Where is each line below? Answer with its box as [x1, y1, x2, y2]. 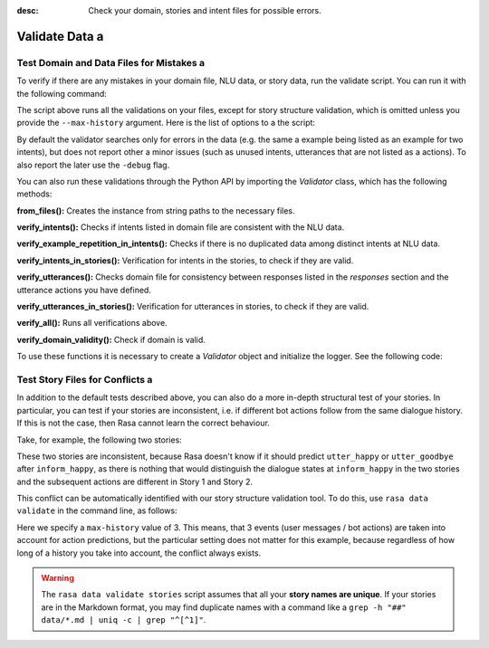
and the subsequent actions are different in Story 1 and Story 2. [16, 476, 254, 487]
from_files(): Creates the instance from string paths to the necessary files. [16, 205, 295, 216]
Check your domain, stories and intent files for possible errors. [88, 5, 321, 15]
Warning [41, 573, 74, 584]
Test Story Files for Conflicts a [16, 373, 153, 386]
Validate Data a [16, 28, 104, 44]
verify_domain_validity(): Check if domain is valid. [16, 334, 206, 345]
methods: [16, 188, 53, 199]
